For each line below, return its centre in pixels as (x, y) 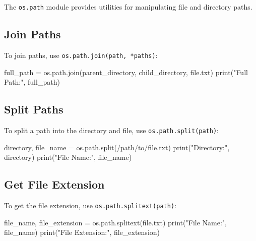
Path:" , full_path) (32, 82)
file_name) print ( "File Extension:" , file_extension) (82, 232)
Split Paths (34, 109)
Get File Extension (54, 184)
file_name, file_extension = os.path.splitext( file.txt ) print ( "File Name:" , (115, 222)
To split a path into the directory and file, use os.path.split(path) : (112, 130)
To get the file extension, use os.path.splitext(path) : (90, 205)
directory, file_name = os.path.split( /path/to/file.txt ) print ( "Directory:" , (117, 147)
